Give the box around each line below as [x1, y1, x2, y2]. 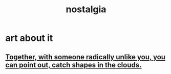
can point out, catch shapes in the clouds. [5, 60, 142, 69]
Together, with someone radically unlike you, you [5, 53, 165, 61]
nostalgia [66, 4, 106, 15]
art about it [5, 32, 53, 44]
